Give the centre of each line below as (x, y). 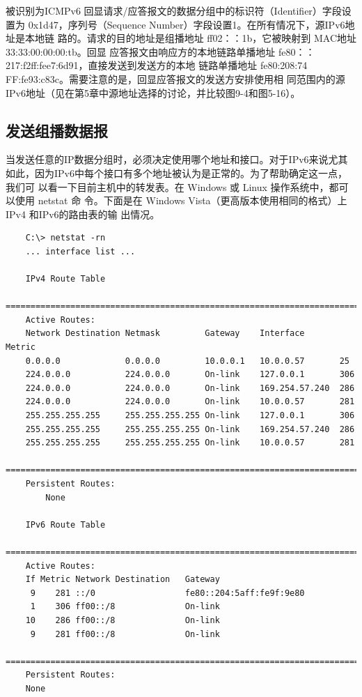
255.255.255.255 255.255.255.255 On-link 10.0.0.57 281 (190, 443)
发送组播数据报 (57, 130)
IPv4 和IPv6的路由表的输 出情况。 (83, 214)
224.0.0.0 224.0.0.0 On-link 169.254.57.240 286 (190, 388)
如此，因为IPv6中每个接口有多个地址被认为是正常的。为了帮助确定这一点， (176, 173)
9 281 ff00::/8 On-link (125, 634)
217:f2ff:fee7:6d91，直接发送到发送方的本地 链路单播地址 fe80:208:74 (157, 65)
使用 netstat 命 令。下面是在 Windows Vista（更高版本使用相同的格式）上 (181, 200)
